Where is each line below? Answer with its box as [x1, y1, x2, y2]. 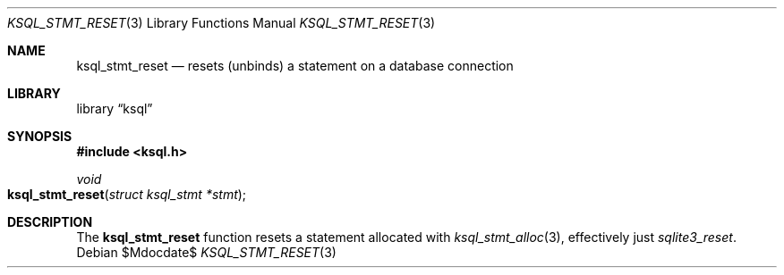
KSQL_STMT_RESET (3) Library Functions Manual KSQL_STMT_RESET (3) [7, 15, 436, 30]
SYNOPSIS [7, 129, 72, 144]
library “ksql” [76, 101, 153, 116]
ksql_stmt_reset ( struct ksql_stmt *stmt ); [7, 187, 247, 202]
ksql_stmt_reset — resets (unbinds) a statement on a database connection [76, 58, 514, 73]
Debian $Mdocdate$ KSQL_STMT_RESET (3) [76, 245, 337, 260]
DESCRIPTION [7, 214, 93, 229]
